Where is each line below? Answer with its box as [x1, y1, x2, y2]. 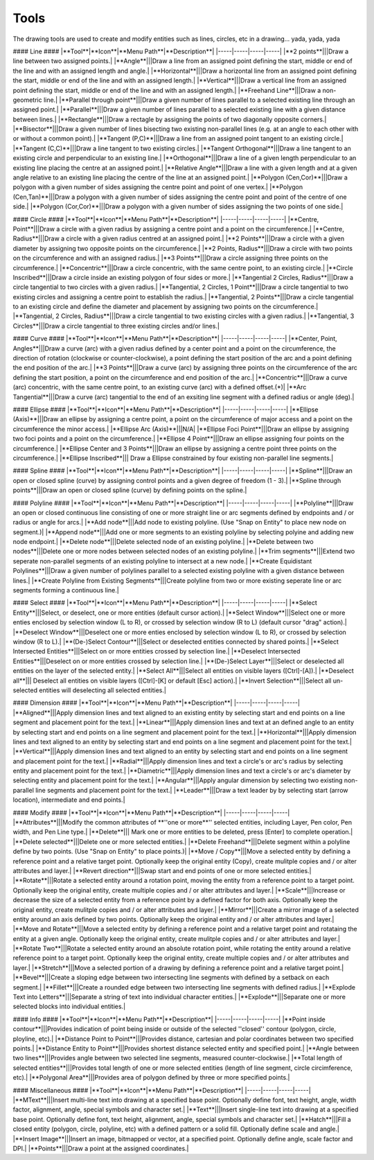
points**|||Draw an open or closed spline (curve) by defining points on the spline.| [12, 486, 247, 495]
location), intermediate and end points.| [12, 796, 125, 804]
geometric [12, 96, 42, 104]
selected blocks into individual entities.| [12, 1002, 126, 1011]
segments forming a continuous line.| [12, 586, 119, 595]
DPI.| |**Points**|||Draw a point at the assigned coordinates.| [12, 1144, 189, 1152]
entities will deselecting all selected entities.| [39, 686, 166, 694]
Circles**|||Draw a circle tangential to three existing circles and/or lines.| [12, 322, 220, 330]
